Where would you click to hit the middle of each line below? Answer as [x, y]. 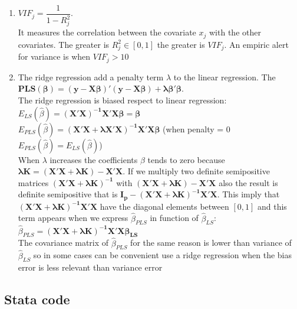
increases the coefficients [94, 159]
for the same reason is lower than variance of [211, 243]
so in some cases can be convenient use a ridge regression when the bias [163, 255]
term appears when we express [73, 218]
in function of [174, 218]
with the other [235, 32]
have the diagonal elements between [164, 206]
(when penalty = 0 [197, 129]
